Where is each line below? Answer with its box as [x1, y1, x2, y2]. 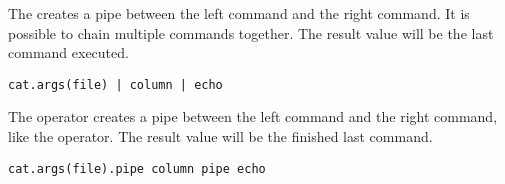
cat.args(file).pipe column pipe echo [8, 161, 266, 176]
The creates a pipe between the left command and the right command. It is [8, 3, 470, 23]
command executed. [8, 42, 129, 63]
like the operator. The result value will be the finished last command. [8, 126, 433, 147]
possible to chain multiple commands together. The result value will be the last [8, 22, 494, 43]
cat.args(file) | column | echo [8, 77, 223, 92]
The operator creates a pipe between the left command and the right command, [8, 106, 498, 127]
